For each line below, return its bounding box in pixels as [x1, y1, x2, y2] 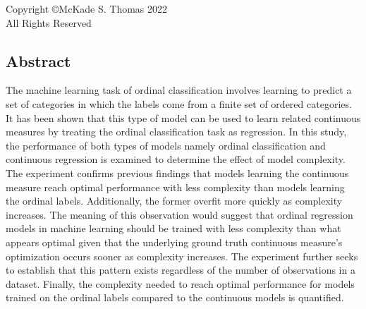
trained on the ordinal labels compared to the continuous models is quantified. [6, 290, 344, 305]
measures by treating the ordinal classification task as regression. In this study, [6, 124, 347, 139]
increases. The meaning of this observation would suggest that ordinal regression [6, 207, 353, 222]
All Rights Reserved [6, 15, 92, 30]
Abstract [6, 49, 71, 71]
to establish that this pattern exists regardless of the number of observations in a [6, 262, 355, 277]
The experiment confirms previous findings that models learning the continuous [6, 165, 349, 180]
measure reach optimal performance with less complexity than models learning [6, 179, 345, 194]
